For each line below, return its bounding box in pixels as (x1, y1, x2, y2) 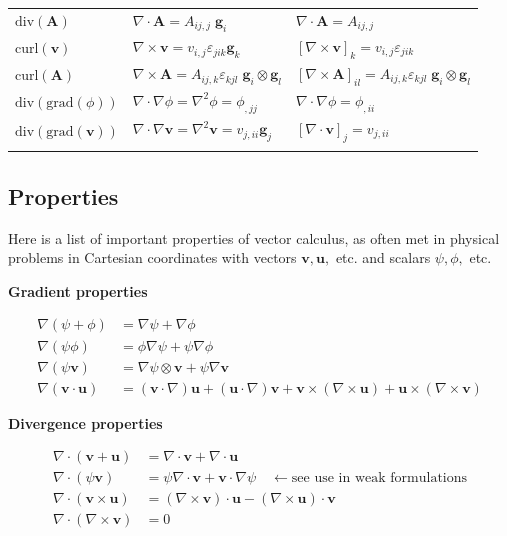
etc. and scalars (335, 247, 431, 268)
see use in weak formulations (291, 471, 468, 486)
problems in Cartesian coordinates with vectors (8, 247, 297, 268)
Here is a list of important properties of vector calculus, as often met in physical (8, 227, 500, 248)
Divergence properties (8, 412, 163, 433)
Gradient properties (8, 280, 148, 301)
